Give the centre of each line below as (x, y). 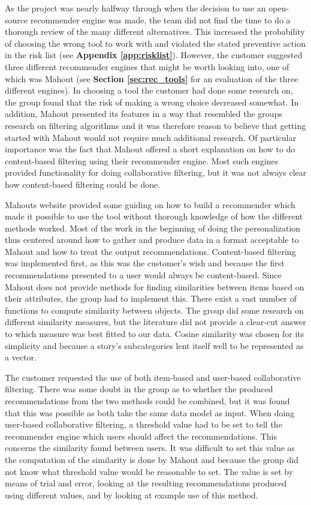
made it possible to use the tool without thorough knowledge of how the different (154, 216)
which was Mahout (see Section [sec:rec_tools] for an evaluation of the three (152, 78)
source (16, 19)
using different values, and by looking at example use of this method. (132, 495)
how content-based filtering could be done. (83, 184)
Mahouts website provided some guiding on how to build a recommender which (150, 204)
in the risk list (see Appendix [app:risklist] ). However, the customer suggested (154, 55)
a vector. (21, 357)
